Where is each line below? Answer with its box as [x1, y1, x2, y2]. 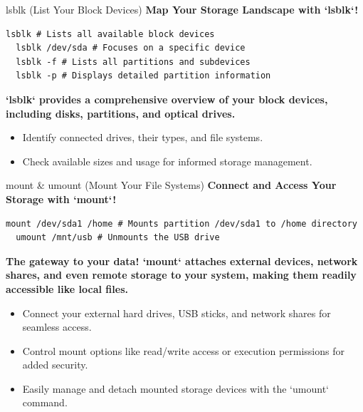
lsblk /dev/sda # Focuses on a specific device [16, 43, 246, 53]
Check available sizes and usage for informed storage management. [22, 153, 312, 168]
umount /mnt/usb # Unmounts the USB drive [16, 232, 220, 243]
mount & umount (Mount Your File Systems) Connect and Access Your [6, 177, 337, 192]
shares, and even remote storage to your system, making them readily [6, 267, 357, 282]
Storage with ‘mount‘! [6, 191, 117, 206]
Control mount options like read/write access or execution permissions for [22, 343, 344, 358]
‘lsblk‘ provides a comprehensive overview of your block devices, [6, 91, 328, 106]
